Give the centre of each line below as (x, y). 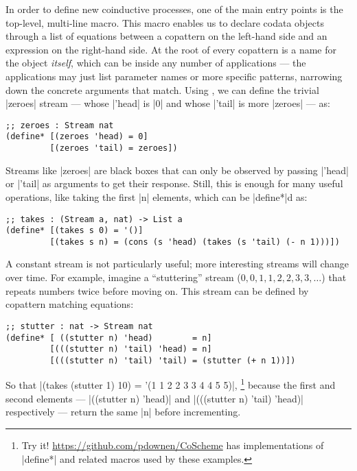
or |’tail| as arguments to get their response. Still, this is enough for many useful (174, 183)
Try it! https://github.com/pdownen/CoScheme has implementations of (173, 445)
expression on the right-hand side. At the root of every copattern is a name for (171, 49)
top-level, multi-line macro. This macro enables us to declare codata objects (165, 22)
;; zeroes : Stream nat (60, 125)
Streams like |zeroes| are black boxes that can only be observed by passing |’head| (177, 170)
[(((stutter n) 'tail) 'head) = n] (131, 349)
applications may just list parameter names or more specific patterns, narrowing (174, 76)
